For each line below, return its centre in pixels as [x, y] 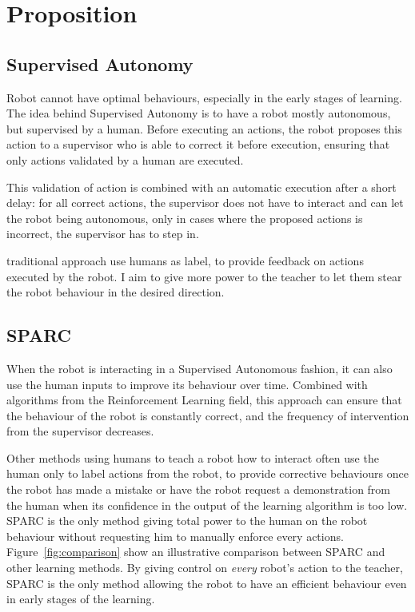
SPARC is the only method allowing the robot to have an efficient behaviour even [207, 583]
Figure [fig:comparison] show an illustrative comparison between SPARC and [196, 552]
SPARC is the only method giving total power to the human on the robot [187, 521]
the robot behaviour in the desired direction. [116, 292]
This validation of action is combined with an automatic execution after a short [202, 187]
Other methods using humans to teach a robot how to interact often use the [193, 457]
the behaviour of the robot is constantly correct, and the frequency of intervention [208, 415]
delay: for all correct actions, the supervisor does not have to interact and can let [205, 203]
